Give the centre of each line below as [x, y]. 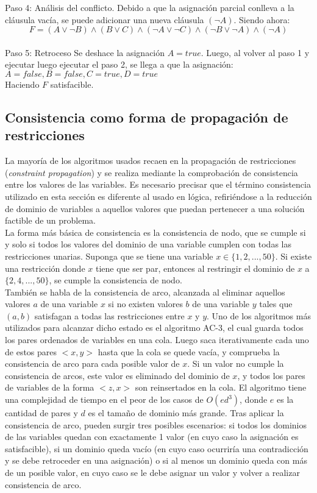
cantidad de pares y [41, 413]
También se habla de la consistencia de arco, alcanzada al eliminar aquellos [145, 292]
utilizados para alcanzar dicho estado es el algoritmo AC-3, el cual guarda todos [154, 328]
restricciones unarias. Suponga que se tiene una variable [109, 256]
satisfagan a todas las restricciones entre [109, 315]
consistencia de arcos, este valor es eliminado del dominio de [117, 375]
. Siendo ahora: [262, 19]
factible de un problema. [51, 220]
